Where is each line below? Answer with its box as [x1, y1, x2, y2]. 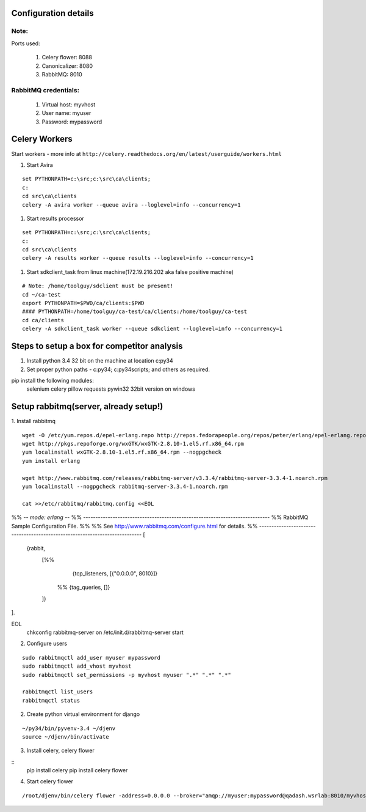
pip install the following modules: [11, 377, 94, 384]
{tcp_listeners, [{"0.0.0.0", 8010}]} [72, 570, 158, 577]
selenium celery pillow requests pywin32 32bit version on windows [26, 385, 195, 393]
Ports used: [11, 40, 40, 47]
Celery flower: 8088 [41, 54, 93, 61]
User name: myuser [41, 109, 91, 117]
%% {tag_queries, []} [57, 584, 110, 591]
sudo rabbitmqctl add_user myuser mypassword [22, 654, 161, 661]
